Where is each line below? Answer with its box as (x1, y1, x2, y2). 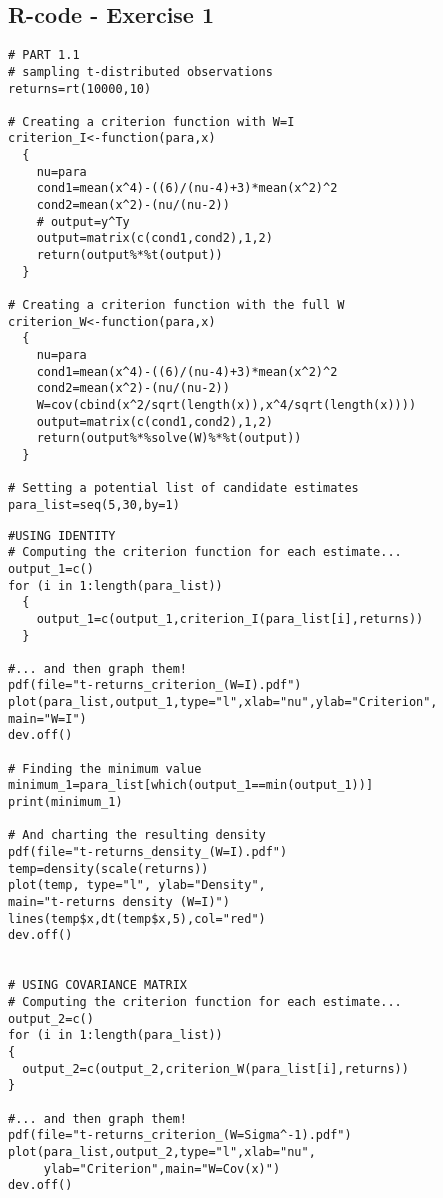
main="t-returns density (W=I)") (8, 895, 230, 910)
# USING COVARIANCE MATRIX (8, 978, 187, 993)
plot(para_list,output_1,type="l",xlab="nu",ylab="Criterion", (8, 695, 438, 710)
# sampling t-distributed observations (8, 64, 273, 79)
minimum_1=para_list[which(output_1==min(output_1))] (8, 778, 374, 793)
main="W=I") (8, 711, 87, 726)
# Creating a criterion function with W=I (8, 114, 295, 129)
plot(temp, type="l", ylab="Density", (8, 878, 266, 893)
